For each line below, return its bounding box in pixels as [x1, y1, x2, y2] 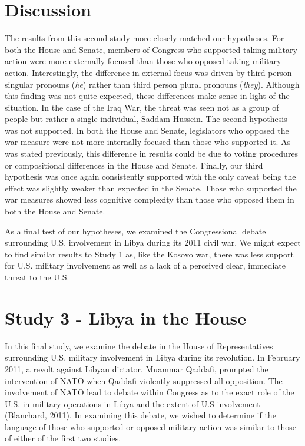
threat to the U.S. [5, 271, 69, 283]
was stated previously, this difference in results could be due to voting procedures [5, 147, 299, 160]
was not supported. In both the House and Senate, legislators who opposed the [5, 124, 289, 136]
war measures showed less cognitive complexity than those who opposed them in [5, 193, 294, 206]
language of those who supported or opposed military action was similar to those [5, 420, 296, 432]
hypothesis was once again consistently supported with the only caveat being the [5, 170, 296, 183]
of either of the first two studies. [5, 432, 121, 444]
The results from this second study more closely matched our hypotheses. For [5, 32, 284, 44]
